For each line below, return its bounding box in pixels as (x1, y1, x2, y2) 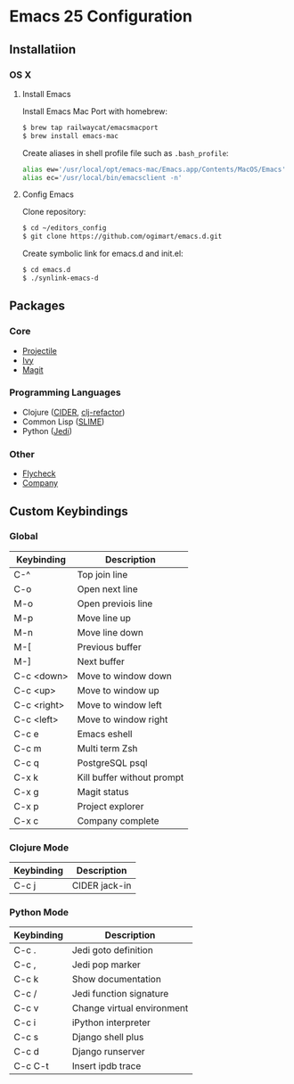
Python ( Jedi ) (21, 425, 73, 436)
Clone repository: (21, 207, 86, 218)
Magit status (77, 785, 129, 798)
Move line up (77, 612, 132, 624)
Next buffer (77, 655, 125, 668)
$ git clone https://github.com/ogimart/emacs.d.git (21, 232, 223, 242)
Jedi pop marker (71, 958, 141, 971)
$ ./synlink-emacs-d (21, 274, 99, 283)
